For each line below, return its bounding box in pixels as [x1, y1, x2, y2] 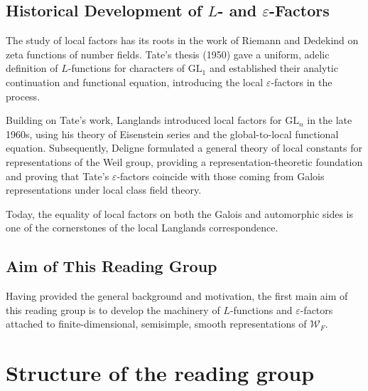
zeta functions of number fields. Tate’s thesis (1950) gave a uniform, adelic [6, 46, 330, 61]
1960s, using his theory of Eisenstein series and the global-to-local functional [6, 126, 339, 141]
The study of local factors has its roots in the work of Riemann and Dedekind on [6, 33, 359, 48]
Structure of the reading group [6, 358, 315, 387]
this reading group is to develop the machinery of [6, 302, 220, 317]
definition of [6, 61, 58, 75]
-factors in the [271, 74, 332, 89]
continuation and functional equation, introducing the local [6, 74, 264, 89]
